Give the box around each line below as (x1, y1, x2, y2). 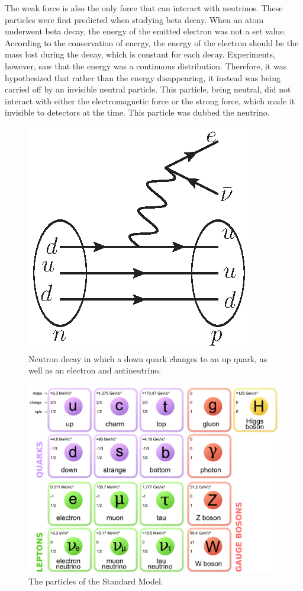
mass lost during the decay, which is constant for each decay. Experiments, (5, 48, 275, 60)
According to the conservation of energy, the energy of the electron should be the (5, 36, 299, 49)
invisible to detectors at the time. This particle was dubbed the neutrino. (5, 106, 270, 119)
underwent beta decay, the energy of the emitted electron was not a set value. (5, 25, 286, 37)
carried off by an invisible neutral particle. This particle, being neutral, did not (5, 83, 291, 95)
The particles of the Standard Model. (28, 575, 163, 587)
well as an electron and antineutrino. (28, 364, 162, 376)
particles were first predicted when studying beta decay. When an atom (5, 13, 264, 25)
